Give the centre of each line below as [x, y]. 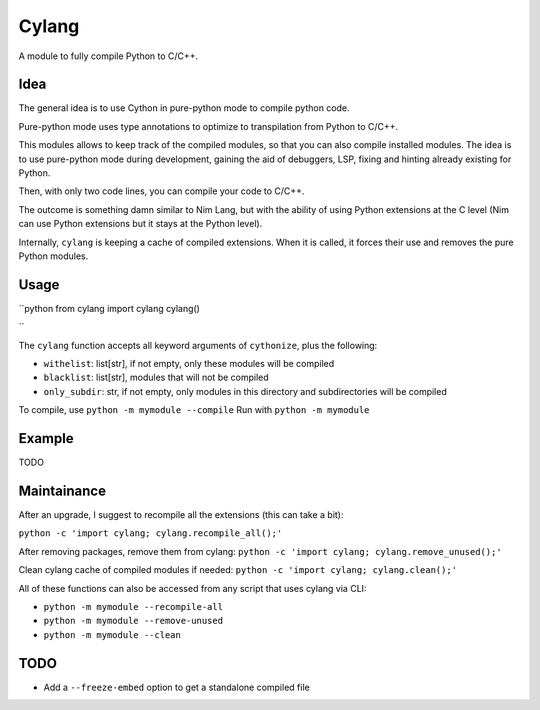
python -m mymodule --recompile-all [133, 606]
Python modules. [53, 256]
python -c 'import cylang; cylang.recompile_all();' [150, 533]
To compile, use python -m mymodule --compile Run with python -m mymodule [194, 410]
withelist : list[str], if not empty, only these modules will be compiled [189, 364]
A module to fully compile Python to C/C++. [108, 56]
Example [46, 438]
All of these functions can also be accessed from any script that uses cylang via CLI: [192, 588]
